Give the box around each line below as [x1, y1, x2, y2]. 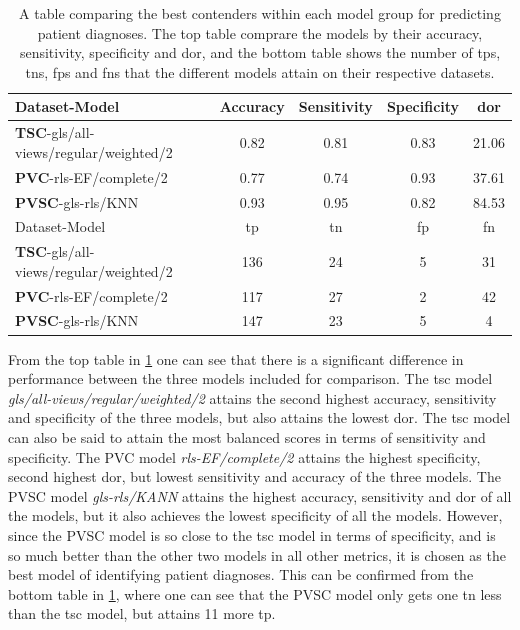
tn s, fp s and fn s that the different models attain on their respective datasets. [25, 61, 495, 82]
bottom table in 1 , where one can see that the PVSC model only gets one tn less [8, 583, 502, 604]
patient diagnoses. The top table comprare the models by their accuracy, [37, 22, 483, 43]
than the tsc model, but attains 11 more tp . [8, 603, 276, 624]
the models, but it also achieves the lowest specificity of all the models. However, [8, 505, 503, 526]
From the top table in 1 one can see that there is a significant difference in [8, 348, 464, 369]
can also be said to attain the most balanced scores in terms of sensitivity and [8, 426, 486, 447]
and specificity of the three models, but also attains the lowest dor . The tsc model [8, 407, 511, 428]
